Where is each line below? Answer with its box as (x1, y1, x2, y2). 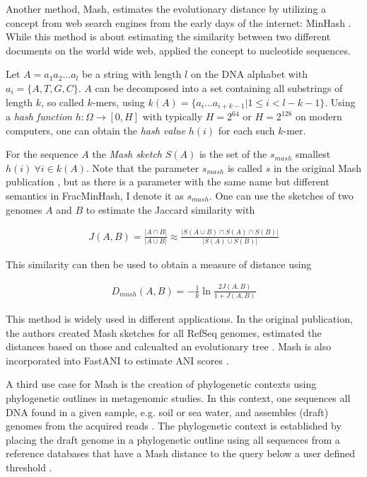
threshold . (6, 460, 52, 475)
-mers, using (92, 94, 145, 109)
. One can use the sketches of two (209, 188, 354, 202)
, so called (41, 94, 84, 109)
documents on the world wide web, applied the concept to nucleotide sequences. (6, 42, 351, 57)
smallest (296, 146, 331, 161)
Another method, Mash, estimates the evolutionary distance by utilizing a (6, 1, 327, 16)
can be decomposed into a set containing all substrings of (95, 80, 343, 95)
